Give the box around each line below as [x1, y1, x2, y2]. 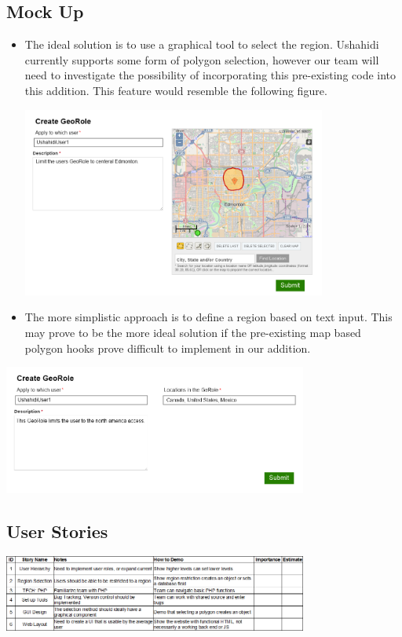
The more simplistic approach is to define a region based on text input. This [24, 309, 393, 325]
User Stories [6, 518, 108, 543]
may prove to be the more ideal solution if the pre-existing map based [24, 324, 361, 340]
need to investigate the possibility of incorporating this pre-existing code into [24, 67, 397, 83]
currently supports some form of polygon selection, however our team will [24, 51, 379, 68]
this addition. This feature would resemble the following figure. [24, 82, 327, 98]
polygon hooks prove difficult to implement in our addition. [24, 339, 311, 356]
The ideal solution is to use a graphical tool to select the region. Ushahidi [24, 36, 379, 53]
